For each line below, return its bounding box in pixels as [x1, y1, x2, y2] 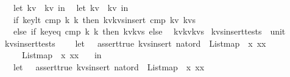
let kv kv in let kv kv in [13, 1, 129, 13]
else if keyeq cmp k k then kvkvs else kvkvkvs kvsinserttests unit [13, 25, 286, 38]
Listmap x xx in [21, 49, 102, 61]
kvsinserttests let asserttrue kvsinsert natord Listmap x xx [5, 36, 266, 49]
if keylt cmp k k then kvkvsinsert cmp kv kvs [13, 13, 196, 25]
